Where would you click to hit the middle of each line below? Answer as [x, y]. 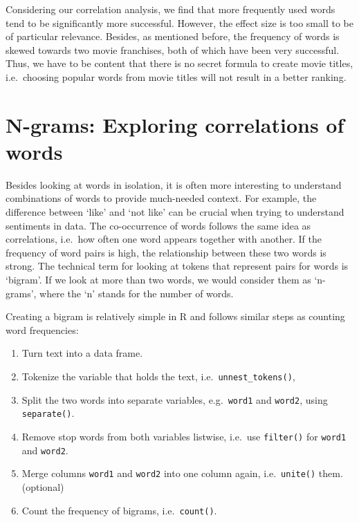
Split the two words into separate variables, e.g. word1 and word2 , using [175, 399]
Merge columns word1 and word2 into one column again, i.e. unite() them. [182, 473]
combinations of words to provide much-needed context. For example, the [161, 198]
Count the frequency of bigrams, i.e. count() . [119, 510]
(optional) [43, 486]
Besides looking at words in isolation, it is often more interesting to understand [174, 184]
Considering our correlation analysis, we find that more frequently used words [171, 9]
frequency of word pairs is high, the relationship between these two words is [166, 252]
